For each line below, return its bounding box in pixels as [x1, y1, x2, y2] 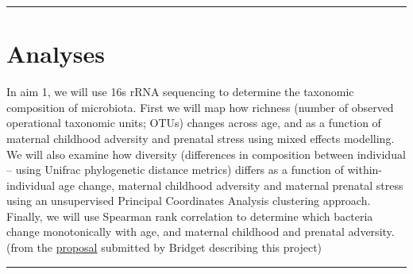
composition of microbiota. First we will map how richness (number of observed [6, 98, 394, 115]
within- [347, 161, 383, 178]
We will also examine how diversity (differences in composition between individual [6, 145, 406, 162]
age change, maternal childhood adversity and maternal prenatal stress [58, 176, 403, 193]
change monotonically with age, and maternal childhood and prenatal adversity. [6, 223, 395, 240]
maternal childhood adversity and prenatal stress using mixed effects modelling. [6, 129, 395, 146]
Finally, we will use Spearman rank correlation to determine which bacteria [6, 207, 373, 224]
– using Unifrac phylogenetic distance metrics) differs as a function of [6, 161, 344, 178]
